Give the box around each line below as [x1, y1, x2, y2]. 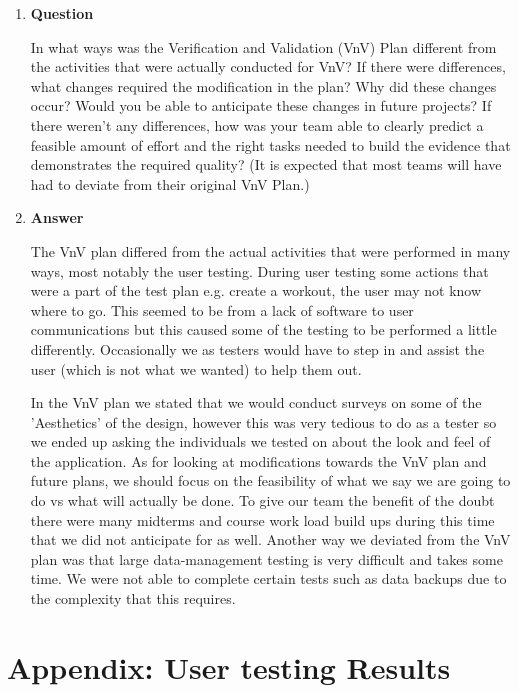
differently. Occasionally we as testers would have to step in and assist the [30, 338, 485, 359]
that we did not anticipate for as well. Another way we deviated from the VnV [30, 529, 511, 550]
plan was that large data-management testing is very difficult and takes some [30, 548, 503, 569]
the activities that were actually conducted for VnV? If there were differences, [30, 56, 506, 77]
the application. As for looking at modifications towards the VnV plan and [30, 450, 487, 471]
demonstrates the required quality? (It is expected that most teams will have [30, 154, 502, 175]
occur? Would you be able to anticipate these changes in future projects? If [30, 95, 492, 116]
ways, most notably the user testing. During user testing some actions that [30, 260, 489, 281]
